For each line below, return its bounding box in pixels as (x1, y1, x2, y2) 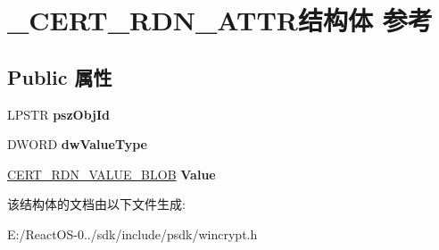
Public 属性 (7, 62, 112, 90)
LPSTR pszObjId (7, 104, 111, 123)
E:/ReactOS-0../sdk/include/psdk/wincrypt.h (7, 224, 258, 243)
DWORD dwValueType (7, 135, 147, 154)
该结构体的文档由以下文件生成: (7, 195, 186, 213)
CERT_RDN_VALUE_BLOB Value (7, 164, 216, 183)
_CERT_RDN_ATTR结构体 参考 (7, 2, 433, 38)
